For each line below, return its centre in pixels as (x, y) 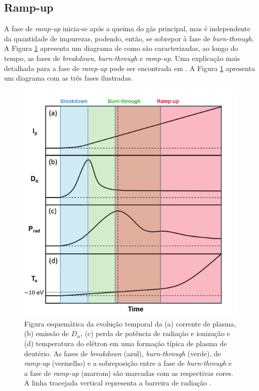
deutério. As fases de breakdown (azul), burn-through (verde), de (123, 353)
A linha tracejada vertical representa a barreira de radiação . (118, 383)
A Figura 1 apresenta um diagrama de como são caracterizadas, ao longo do (121, 48)
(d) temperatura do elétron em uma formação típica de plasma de (126, 343)
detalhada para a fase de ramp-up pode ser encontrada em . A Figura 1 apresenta (129, 68)
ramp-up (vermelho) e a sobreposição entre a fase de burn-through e (128, 363)
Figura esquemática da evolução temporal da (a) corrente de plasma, (130, 323)
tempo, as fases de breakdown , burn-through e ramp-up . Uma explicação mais (122, 58)
